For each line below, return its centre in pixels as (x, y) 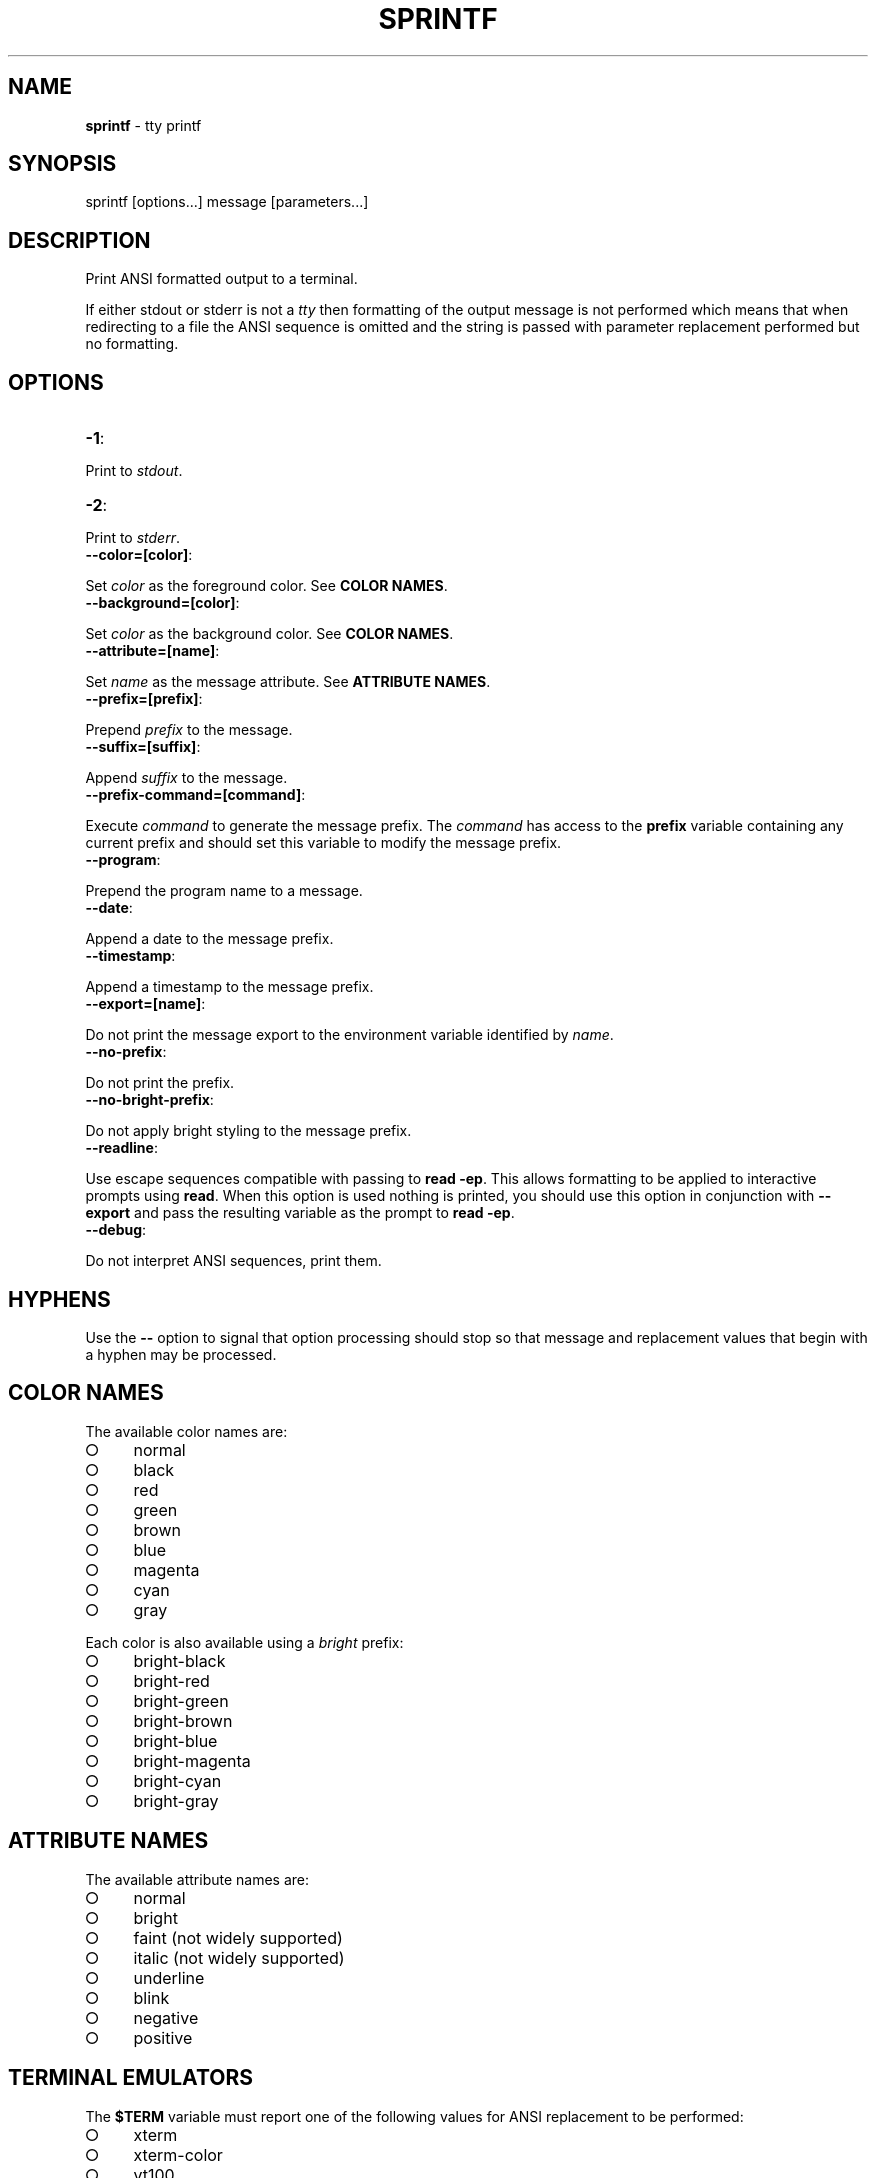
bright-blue (175, 1740)
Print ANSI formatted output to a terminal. (221, 279)
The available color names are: (186, 1431)
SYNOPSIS (62, 164)
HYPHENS (59, 1299)
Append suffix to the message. (186, 778)
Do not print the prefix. (160, 1083)
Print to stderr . (133, 538)
